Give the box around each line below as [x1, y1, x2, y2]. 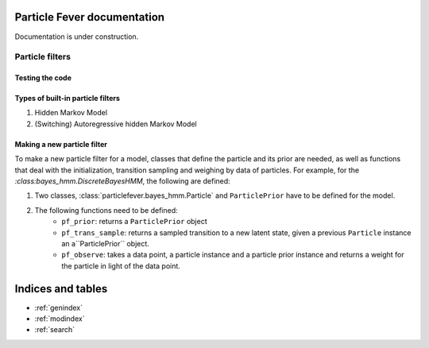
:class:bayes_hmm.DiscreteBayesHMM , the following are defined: [14, 176, 230, 186]
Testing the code [14, 73, 71, 83]
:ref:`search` [34, 325, 75, 334]
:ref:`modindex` [34, 314, 85, 323]
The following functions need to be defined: [34, 205, 178, 215]
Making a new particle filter [14, 139, 107, 149]
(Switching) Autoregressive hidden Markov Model [34, 119, 198, 129]
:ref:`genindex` [34, 303, 83, 312]
